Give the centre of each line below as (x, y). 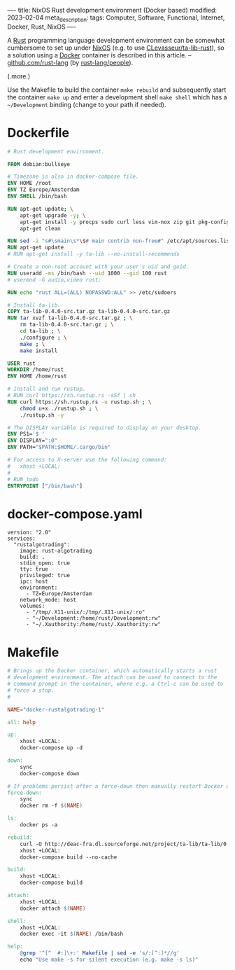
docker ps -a (39, 825)
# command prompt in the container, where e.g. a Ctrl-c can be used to (115, 684)
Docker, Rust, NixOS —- (42, 27)
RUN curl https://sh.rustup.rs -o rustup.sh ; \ (79, 402)
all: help (22, 722)
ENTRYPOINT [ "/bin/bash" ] (45, 486)
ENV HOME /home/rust (37, 376)
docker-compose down (50, 773)
